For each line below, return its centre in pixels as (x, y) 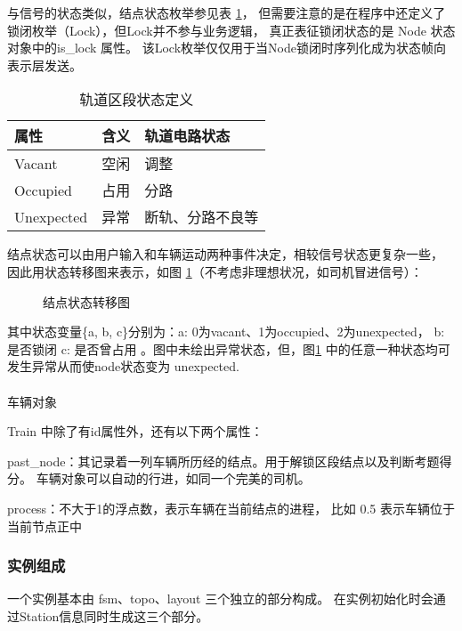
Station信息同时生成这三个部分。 (114, 615)
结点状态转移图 (86, 301)
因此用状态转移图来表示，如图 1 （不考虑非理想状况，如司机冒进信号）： (215, 271)
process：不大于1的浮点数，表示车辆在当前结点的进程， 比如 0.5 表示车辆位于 (231, 508)
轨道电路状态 (187, 136)
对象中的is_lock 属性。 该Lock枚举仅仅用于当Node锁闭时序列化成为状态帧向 (227, 48)
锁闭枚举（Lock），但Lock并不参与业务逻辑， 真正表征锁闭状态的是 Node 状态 (231, 30)
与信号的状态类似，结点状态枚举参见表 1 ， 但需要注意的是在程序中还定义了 (227, 12)
